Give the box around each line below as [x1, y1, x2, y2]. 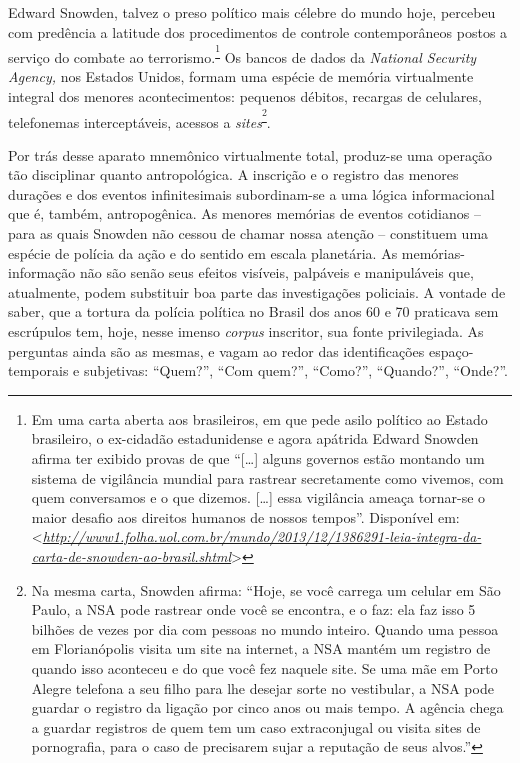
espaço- [428, 340, 474, 361]
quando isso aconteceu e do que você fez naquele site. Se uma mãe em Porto [31, 657, 498, 678]
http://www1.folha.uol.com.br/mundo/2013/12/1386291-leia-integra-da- [42, 526, 482, 547]
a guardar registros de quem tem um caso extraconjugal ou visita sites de [31, 716, 481, 737]
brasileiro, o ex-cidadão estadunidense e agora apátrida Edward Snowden [31, 428, 479, 449]
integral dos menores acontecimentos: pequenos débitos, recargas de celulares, [8, 85, 482, 106]
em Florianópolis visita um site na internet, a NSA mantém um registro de [31, 638, 491, 659]
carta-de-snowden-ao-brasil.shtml [31, 545, 232, 566]
